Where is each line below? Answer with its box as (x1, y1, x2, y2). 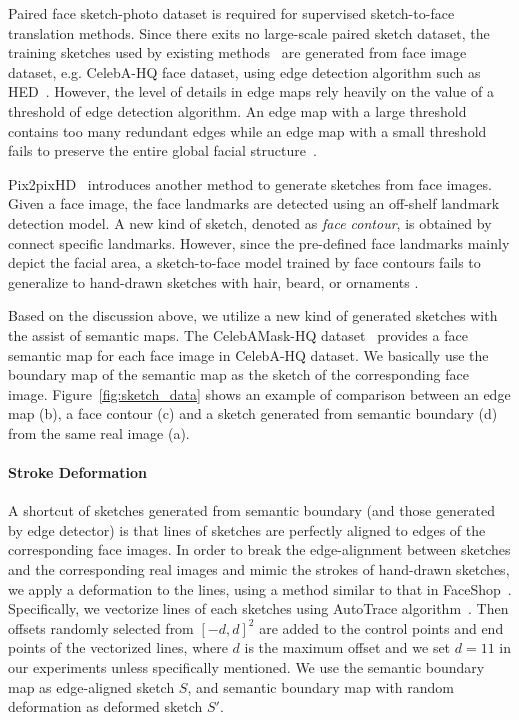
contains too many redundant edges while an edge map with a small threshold (8, 120, 487, 141)
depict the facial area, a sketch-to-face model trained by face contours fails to (8, 252, 481, 273)
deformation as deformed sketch (8, 696, 203, 717)
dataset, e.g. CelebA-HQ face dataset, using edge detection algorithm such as (8, 61, 481, 82)
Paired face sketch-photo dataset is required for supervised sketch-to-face (8, 3, 455, 23)
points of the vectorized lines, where (8, 637, 228, 658)
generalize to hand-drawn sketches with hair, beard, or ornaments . (8, 271, 419, 292)
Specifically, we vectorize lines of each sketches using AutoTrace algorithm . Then (8, 598, 509, 619)
